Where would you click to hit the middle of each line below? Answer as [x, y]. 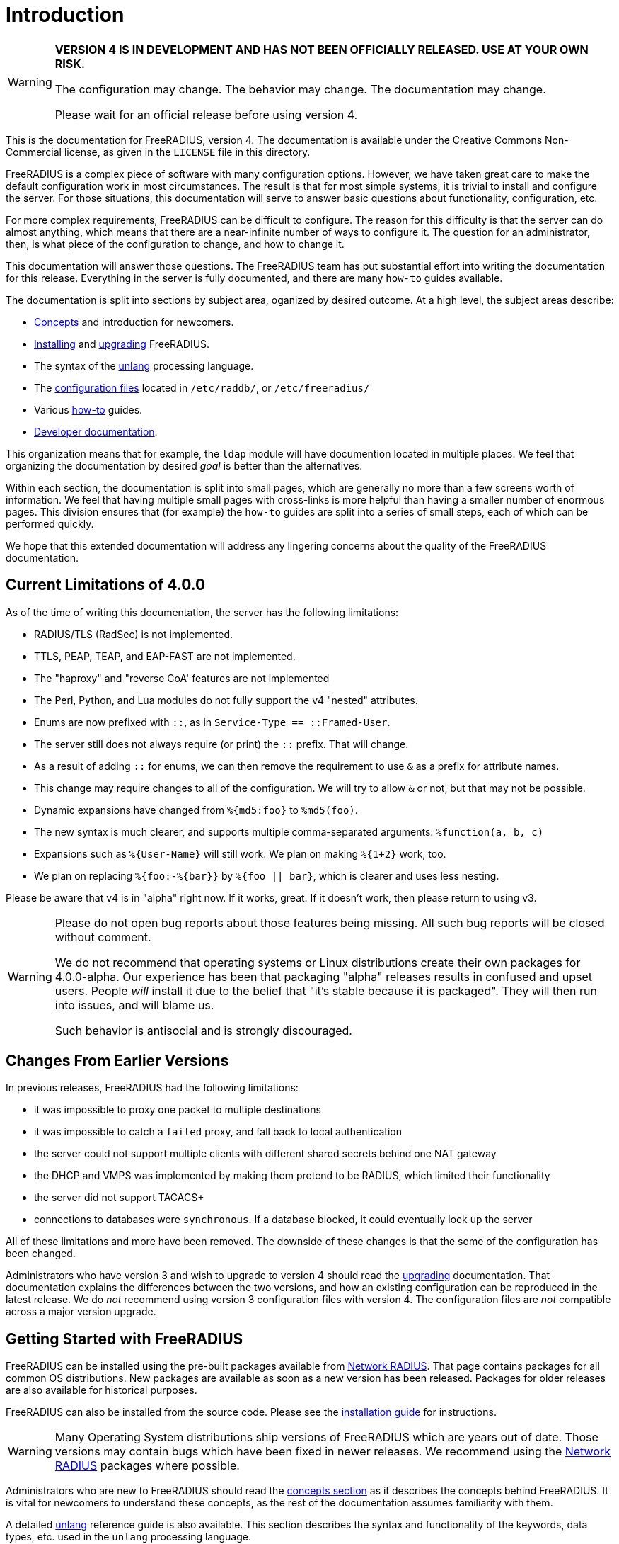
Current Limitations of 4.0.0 [106, 585]
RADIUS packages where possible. [147, 1466]
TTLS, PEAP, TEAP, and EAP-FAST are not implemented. [165, 656]
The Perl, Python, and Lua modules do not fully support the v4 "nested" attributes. [226, 700]
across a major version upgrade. [81, 1312]
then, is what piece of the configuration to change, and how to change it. [175, 244]
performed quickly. [50, 523]
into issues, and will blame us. [134, 1005]
